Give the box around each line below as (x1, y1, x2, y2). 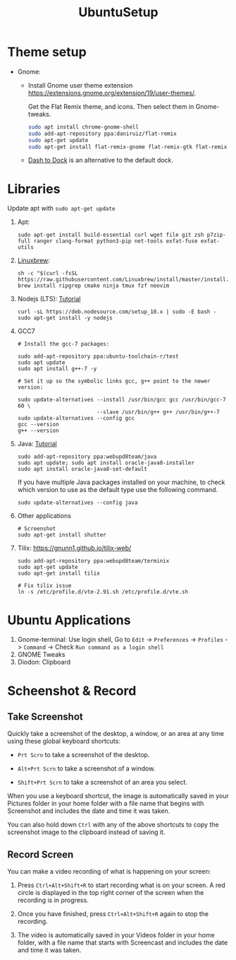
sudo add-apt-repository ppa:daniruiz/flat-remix (27, 130, 178, 137)
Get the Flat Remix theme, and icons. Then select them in (27, 102, 194, 110)
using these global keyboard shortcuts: (7, 737, 121, 746)
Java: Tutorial (17, 440, 58, 448)
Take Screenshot (7, 710, 83, 722)
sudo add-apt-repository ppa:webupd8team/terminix (17, 558, 170, 565)
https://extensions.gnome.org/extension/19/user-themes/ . (27, 88, 197, 97)
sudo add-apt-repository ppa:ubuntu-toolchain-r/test (17, 353, 179, 361)
